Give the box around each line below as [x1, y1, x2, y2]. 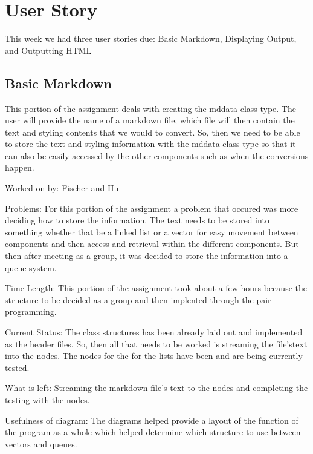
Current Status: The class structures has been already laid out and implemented [5, 326, 303, 338]
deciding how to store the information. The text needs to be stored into [5, 214, 269, 226]
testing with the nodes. [5, 393, 90, 406]
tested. [5, 361, 30, 373]
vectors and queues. [5, 437, 77, 450]
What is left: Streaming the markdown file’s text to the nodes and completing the [5, 381, 308, 394]
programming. [5, 305, 57, 318]
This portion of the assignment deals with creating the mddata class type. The [5, 102, 296, 114]
